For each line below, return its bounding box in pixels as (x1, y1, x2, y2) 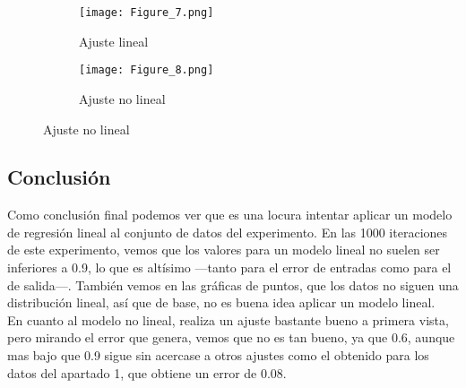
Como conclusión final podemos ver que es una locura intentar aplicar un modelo (7, 205, 453, 224)
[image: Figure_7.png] (79, 6, 214, 19)
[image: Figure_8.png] (79, 64, 214, 77)
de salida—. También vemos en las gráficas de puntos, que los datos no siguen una (7, 275, 459, 294)
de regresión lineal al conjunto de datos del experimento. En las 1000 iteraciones (7, 222, 448, 241)
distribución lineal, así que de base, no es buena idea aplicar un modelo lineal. (7, 293, 436, 312)
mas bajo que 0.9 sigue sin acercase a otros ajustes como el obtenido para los (7, 346, 429, 365)
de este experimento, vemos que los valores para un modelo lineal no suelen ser (7, 240, 440, 259)
